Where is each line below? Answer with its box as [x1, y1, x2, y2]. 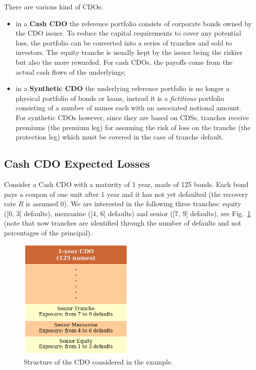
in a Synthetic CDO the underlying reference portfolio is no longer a [15, 83, 230, 93]
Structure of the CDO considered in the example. [24, 356, 173, 367]
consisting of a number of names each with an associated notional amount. [15, 102, 241, 113]
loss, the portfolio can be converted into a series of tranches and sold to [15, 37, 232, 47]
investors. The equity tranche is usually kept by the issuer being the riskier [15, 47, 243, 57]
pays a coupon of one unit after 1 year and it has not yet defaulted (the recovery [4, 188, 249, 199]
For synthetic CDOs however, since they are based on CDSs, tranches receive [15, 112, 249, 122]
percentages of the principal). [4, 227, 92, 237]
